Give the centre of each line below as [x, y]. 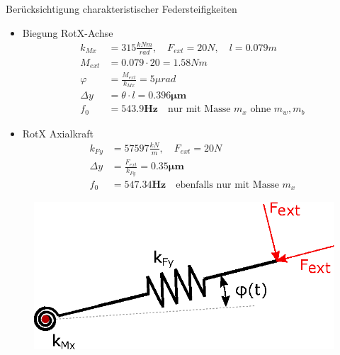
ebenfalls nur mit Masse [227, 185]
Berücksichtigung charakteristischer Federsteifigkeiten [121, 9]
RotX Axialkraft [58, 133]
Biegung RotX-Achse [68, 32]
